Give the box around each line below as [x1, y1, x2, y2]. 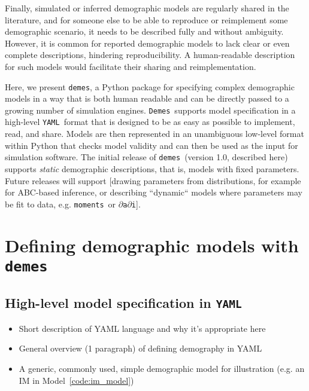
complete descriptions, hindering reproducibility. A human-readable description [5, 48, 295, 61]
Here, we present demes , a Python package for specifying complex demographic [5, 80, 295, 93]
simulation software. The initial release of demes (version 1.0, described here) [5, 151, 288, 163]
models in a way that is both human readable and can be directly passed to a [5, 92, 289, 105]
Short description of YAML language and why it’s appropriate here [19, 322, 266, 334]
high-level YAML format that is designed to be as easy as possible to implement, [5, 115, 295, 128]
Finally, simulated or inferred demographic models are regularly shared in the [5, 2, 289, 14]
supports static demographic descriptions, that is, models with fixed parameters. [5, 162, 299, 175]
